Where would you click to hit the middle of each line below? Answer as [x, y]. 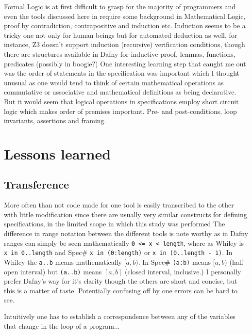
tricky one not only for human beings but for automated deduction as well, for [121, 35]
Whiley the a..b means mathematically [63, 262]
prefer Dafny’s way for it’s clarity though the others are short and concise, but [121, 281]
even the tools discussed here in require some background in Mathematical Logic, [125, 16]
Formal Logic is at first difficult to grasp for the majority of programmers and [120, 6]
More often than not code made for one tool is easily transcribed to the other [119, 205]
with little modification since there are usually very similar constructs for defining [126, 214]
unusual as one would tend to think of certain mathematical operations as [114, 82]
